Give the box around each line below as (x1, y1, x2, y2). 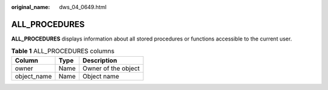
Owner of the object (82, 64, 140, 72)
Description (82, 56, 118, 65)
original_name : (11, 4, 50, 10)
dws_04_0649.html (59, 4, 107, 10)
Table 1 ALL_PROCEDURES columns (11, 47, 115, 56)
